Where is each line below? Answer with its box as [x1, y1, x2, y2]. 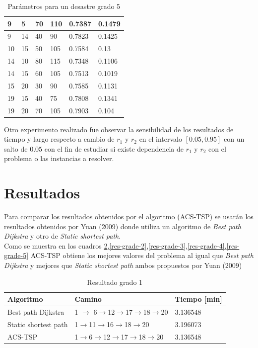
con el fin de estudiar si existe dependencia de [44, 143, 184, 154]
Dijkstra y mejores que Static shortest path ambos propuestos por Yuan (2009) [4, 260, 242, 270]
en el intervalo [139, 134, 183, 144]
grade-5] [4, 250, 29, 261]
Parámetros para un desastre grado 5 [7, 1, 121, 11]
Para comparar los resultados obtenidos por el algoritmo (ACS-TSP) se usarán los [4, 211, 254, 222]
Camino [74, 294, 102, 304]
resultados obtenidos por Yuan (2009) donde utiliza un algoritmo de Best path [4, 221, 241, 231]
